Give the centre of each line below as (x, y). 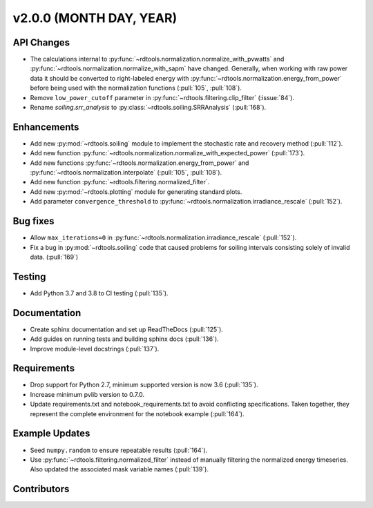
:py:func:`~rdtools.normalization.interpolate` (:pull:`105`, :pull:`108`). (126, 173)
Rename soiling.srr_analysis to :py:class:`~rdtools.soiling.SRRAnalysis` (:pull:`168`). (148, 108)
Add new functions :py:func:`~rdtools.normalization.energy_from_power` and (140, 163)
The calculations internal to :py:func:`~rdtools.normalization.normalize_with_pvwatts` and (157, 59)
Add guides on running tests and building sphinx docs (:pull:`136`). (124, 339)
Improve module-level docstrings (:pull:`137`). (95, 349)
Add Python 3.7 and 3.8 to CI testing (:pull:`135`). (99, 293)
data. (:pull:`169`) (54, 257)
